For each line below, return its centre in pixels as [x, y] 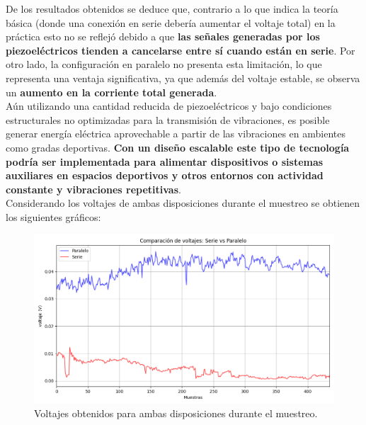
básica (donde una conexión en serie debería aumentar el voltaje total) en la [171, 22]
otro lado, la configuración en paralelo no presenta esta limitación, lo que [164, 64]
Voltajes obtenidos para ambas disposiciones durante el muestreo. [176, 413]
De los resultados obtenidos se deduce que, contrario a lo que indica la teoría [172, 8]
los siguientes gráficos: [53, 216]
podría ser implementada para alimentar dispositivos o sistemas [165, 161]
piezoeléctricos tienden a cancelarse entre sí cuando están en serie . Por [181, 50]
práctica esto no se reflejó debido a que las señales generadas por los [163, 36]
